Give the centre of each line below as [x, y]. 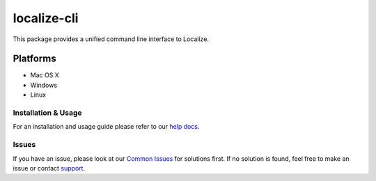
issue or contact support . [49, 168]
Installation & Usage [47, 113]
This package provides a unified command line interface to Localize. [111, 39]
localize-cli [46, 18]
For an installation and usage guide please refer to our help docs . [106, 127]
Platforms [34, 59]
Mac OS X [45, 75]
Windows [44, 85]
